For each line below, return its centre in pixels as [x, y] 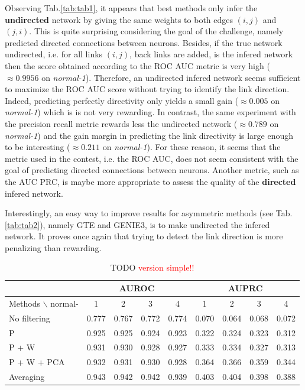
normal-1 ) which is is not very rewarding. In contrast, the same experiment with [150, 112]
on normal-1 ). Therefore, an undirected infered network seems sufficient [171, 77]
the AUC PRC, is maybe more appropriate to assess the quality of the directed [150, 181]
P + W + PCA [37, 362]
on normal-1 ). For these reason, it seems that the [192, 147]
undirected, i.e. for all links [54, 54]
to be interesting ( [38, 147]
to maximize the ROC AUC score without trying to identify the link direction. [147, 89]
